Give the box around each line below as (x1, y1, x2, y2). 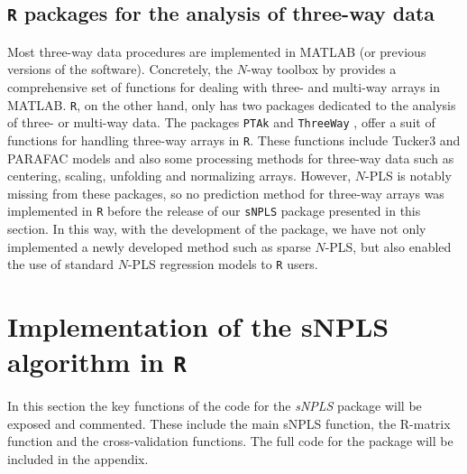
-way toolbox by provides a (246, 60, 397, 79)
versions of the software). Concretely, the (7, 60, 233, 79)
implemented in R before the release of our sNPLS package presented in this (7, 201, 421, 220)
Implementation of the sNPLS (7, 308, 389, 344)
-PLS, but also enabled (325, 237, 452, 256)
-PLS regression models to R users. (127, 255, 318, 274)
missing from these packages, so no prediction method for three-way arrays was (7, 183, 444, 202)
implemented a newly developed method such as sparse (7, 237, 311, 256)
